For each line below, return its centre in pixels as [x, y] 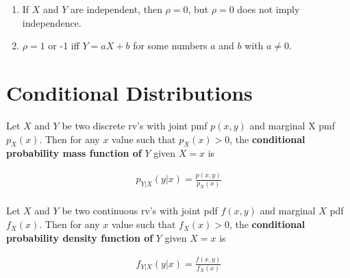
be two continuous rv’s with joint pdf [140, 211]
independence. [52, 22]
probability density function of [80, 237]
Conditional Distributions [129, 92]
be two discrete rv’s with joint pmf [135, 125]
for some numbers [170, 46]
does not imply [268, 9]
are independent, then [116, 9]
